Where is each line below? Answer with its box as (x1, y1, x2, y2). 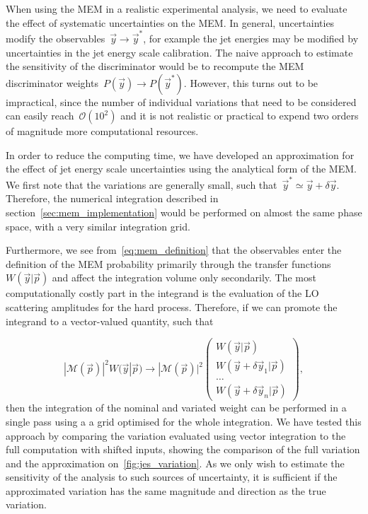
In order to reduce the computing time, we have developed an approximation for (6, 147, 355, 162)
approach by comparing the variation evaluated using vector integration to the (6, 428, 346, 443)
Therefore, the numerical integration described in (6, 191, 219, 206)
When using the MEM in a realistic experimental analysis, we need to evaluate (6, 1, 347, 16)
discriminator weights (6, 75, 98, 90)
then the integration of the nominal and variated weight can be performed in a (6, 400, 347, 415)
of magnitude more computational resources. (6, 124, 199, 139)
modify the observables (6, 30, 105, 45)
